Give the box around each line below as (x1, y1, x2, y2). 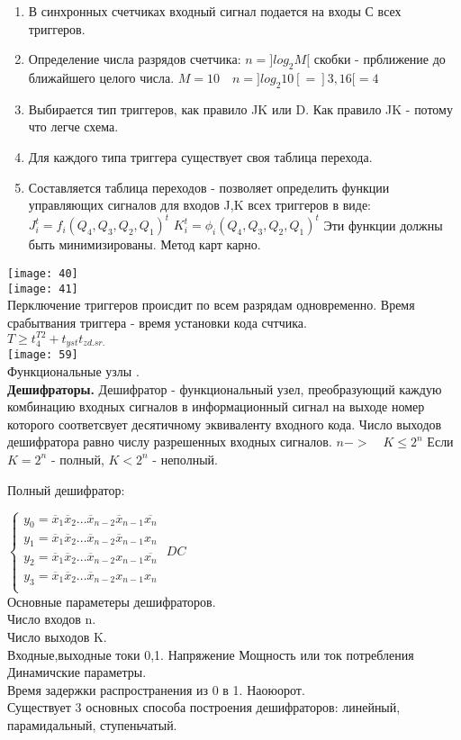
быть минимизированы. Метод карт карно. (28, 235, 261, 254)
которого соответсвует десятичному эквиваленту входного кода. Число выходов (7, 414, 442, 433)
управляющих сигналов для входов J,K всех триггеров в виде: (28, 195, 371, 214)
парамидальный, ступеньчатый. (7, 715, 177, 734)
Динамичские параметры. (7, 663, 147, 681)
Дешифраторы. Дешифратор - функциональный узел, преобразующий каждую (7, 379, 442, 398)
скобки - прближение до (313, 50, 446, 68)
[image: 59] (7, 348, 78, 362)
